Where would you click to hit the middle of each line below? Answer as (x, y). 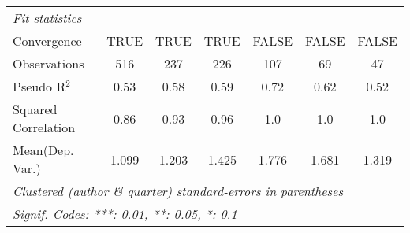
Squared (35, 109)
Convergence (47, 41)
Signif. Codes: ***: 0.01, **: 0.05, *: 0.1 (125, 214)
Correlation (44, 127)
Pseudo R (39, 86)
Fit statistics (47, 18)
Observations (48, 63)
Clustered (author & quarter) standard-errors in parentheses (178, 191)
